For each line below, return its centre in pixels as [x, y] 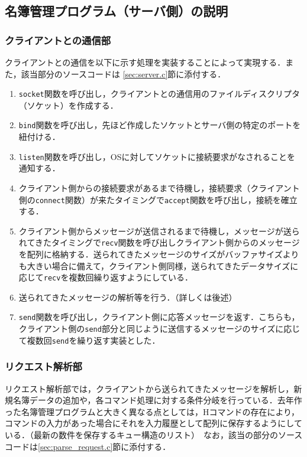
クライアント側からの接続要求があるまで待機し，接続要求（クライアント [159, 187]
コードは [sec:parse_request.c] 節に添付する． [88, 446]
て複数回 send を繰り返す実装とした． [89, 340]
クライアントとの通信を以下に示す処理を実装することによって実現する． [145, 62]
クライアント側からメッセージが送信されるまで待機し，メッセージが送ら [159, 231]
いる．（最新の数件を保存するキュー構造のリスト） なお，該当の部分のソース [154, 435]
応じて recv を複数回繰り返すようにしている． [106, 277]
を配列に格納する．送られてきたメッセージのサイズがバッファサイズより [159, 254]
